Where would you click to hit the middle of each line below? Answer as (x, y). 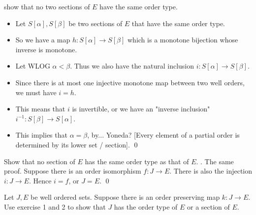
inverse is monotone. (46, 49)
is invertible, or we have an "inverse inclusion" (141, 109)
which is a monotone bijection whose (183, 40)
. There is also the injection (211, 171)
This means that (40, 109)
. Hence (40, 180)
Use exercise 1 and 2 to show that (55, 206)
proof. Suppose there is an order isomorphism (73, 171)
